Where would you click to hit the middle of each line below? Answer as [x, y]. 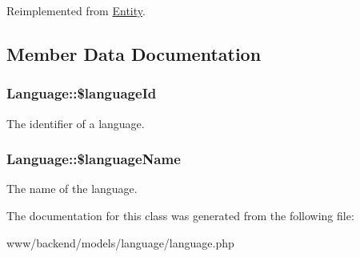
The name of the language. [72, 189]
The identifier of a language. [76, 123]
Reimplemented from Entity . [76, 10]
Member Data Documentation [134, 53]
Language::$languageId [82, 93]
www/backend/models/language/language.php [120, 242]
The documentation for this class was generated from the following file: [180, 215]
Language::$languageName [94, 159]
